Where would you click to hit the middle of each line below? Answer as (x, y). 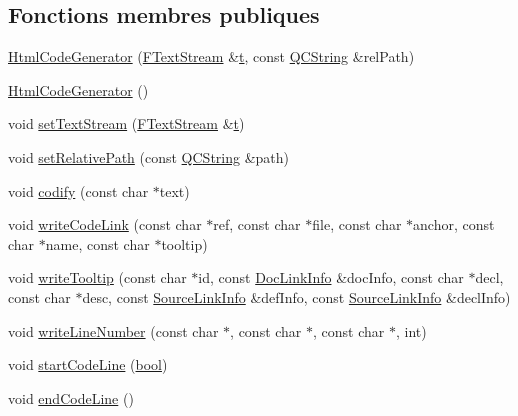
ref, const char (257, 224)
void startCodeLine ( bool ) (88, 364)
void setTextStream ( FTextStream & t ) (126, 123)
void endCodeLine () (71, 397)
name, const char (97, 243)
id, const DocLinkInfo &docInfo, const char (331, 277)
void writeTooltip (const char (97, 277)
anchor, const (454, 224)
